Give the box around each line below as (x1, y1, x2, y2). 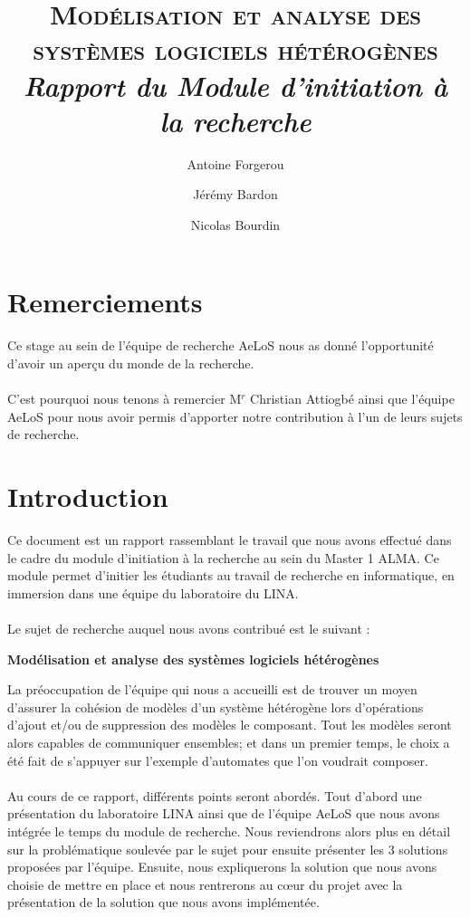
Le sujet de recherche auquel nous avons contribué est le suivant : (7, 619, 370, 638)
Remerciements (7, 283, 203, 320)
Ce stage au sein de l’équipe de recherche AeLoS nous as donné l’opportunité (7, 336, 434, 355)
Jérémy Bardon (193, 185, 278, 204)
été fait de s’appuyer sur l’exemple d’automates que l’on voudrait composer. (7, 750, 428, 769)
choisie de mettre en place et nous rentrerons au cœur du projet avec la (7, 874, 403, 893)
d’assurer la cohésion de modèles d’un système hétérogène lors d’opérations (7, 697, 424, 716)
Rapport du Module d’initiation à (23, 66, 448, 104)
